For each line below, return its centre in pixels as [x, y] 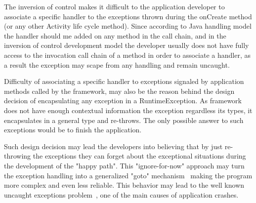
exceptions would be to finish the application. [73, 130]
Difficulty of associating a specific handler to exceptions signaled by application [124, 81]
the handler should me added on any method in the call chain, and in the [115, 35]
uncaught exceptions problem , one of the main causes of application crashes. [121, 194]
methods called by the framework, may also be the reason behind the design [119, 91]
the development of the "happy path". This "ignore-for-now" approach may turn [124, 165]
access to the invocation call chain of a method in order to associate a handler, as [128, 55]
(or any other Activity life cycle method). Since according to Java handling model [128, 26]
